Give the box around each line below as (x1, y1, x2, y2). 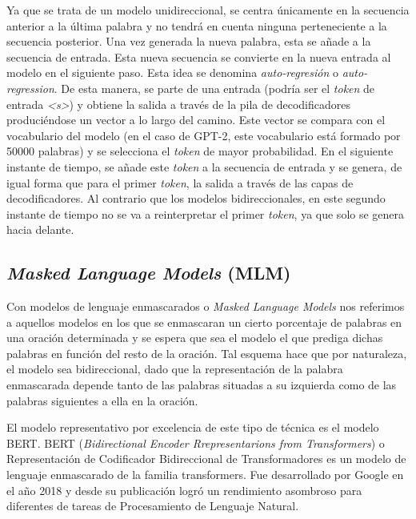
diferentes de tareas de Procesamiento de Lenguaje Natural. (6, 497, 299, 514)
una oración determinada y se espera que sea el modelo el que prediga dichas (6, 329, 383, 346)
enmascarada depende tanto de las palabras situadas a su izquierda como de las (6, 376, 397, 393)
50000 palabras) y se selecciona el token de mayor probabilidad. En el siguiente (6, 143, 394, 159)
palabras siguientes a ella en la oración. (6, 392, 198, 408)
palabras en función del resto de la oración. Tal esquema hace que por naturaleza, (6, 344, 407, 361)
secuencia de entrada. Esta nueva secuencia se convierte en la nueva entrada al (6, 48, 391, 65)
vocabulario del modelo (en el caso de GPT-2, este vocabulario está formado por (6, 127, 401, 143)
